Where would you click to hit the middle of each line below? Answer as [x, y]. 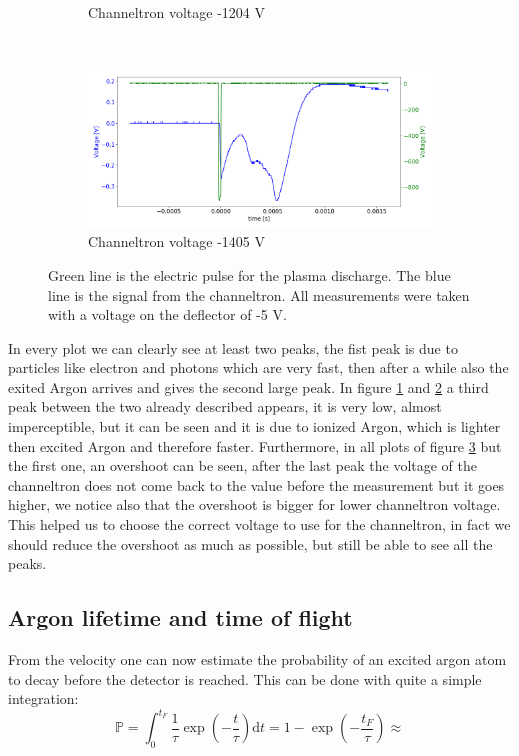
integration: [43, 698]
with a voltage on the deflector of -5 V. [167, 314]
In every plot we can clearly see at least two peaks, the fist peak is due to [233, 347]
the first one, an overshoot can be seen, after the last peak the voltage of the [242, 465]
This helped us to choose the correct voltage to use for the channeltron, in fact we [259, 524]
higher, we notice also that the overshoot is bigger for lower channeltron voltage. [254, 504]
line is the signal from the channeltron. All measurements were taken [259, 294]
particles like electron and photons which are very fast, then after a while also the [258, 367]
